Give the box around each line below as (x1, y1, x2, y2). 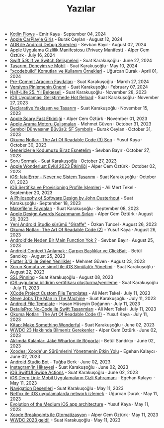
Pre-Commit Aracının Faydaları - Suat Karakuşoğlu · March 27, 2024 (9, 79, 149, 85)
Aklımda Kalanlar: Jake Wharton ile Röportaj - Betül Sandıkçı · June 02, (9, 338, 155, 344)
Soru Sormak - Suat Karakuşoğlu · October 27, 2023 (9, 158, 117, 164)
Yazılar (66, 3, 96, 14)
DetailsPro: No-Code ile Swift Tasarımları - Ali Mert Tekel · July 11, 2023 (9, 306, 157, 312)
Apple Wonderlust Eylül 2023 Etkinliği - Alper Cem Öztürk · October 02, (9, 163, 157, 169)
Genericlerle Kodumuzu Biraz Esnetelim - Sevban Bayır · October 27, (9, 147, 150, 153)
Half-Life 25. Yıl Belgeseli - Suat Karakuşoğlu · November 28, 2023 (9, 89, 147, 95)
